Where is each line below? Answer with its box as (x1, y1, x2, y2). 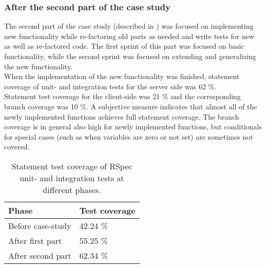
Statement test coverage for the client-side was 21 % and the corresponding (4, 91, 241, 102)
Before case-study (8, 219, 71, 232)
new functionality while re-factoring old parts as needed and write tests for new (4, 30, 255, 41)
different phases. (43, 183, 101, 196)
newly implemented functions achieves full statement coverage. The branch (4, 111, 239, 122)
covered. (4, 141, 30, 152)
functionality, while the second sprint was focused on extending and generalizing (4, 51, 256, 61)
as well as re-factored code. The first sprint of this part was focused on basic (4, 41, 244, 51)
